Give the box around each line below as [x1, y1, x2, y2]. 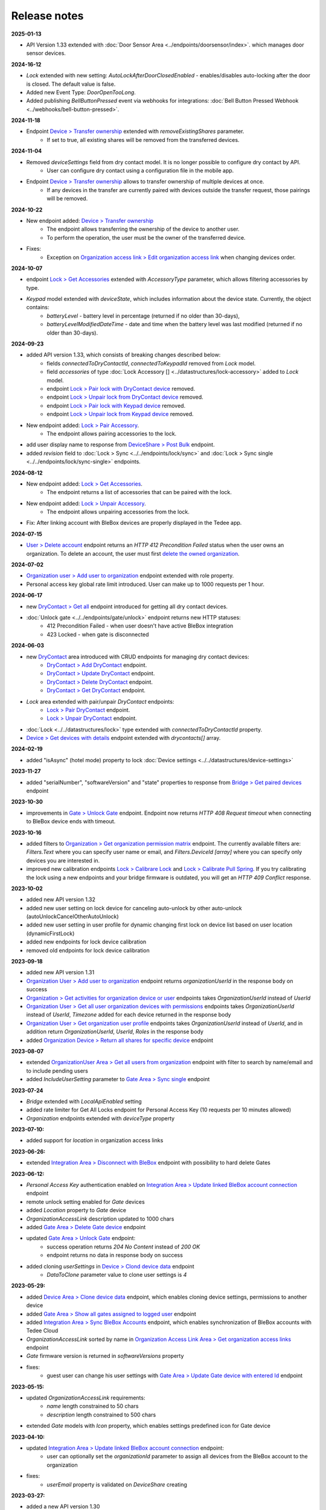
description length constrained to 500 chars [46, 1411, 156, 1418]
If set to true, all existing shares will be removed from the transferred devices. [46, 136, 240, 143]
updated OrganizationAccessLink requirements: [26, 1394, 145, 1401]
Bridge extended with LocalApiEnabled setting [26, 1097, 142, 1105]
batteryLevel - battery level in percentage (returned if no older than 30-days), [46, 312, 240, 320]
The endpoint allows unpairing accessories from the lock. [46, 508, 190, 516]
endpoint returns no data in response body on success [46, 1251, 184, 1259]
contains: [26, 304, 50, 311]
